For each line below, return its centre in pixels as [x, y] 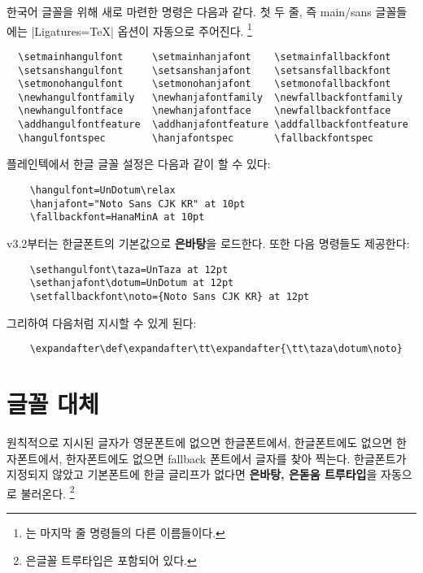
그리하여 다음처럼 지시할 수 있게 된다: [102, 322]
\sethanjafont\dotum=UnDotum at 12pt [132, 283]
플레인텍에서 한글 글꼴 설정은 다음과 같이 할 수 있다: [139, 164]
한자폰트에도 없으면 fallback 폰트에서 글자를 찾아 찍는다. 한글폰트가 [236, 458]
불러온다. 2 [48, 492]
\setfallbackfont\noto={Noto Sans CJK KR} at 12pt [170, 296]
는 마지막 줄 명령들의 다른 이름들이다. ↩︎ [125, 532]
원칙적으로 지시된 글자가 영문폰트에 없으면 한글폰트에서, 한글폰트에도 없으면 [200, 442]
